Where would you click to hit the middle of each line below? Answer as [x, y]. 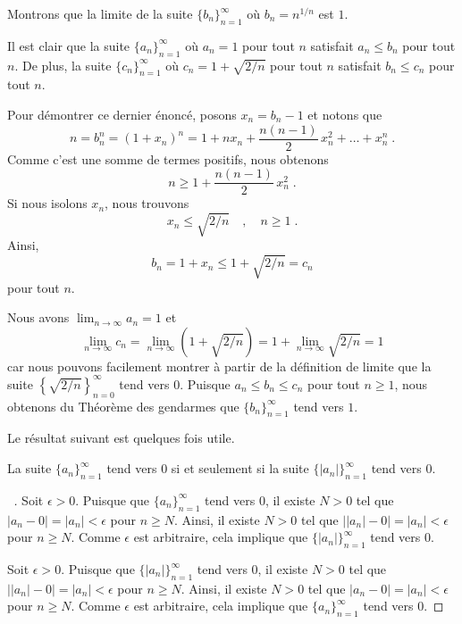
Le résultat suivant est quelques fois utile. [121, 438]
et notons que [345, 114]
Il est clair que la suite [69, 45]
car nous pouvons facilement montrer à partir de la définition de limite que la [219, 366]
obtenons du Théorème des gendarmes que [123, 406]
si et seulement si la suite [240, 468]
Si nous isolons [47, 203]
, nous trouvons [147, 203]
